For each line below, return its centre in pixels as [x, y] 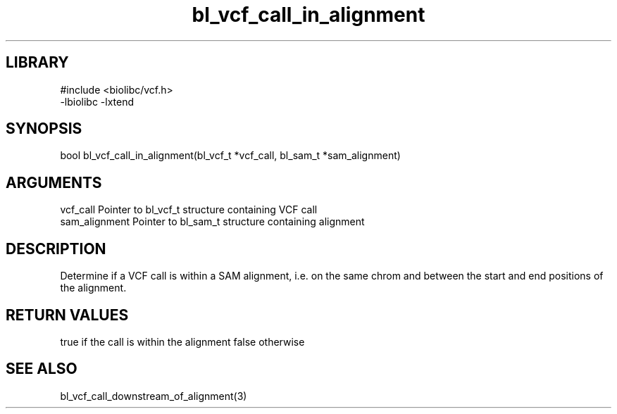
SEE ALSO [42, 369]
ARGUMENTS [54, 182]
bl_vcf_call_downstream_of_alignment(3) [154, 396]
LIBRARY [37, 63]
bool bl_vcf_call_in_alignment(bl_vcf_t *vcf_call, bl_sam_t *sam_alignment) [230, 156]
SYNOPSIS [44, 129]
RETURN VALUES [67, 315]
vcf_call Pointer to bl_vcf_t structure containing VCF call [189, 210]
